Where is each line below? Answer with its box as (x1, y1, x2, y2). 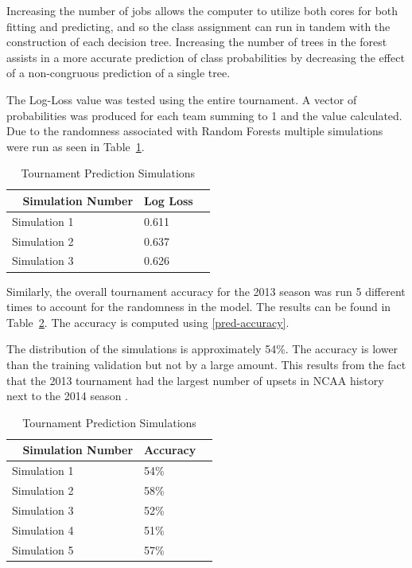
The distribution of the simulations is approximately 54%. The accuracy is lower (6, 340, 398, 357)
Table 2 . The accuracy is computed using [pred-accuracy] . (6, 313, 290, 330)
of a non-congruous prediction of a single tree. (6, 64, 231, 81)
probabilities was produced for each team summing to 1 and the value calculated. (6, 107, 402, 123)
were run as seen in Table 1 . (6, 138, 145, 154)
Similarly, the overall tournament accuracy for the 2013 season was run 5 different (6, 282, 406, 299)
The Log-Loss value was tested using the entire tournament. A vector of (6, 91, 357, 107)
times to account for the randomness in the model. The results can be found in (6, 298, 391, 315)
